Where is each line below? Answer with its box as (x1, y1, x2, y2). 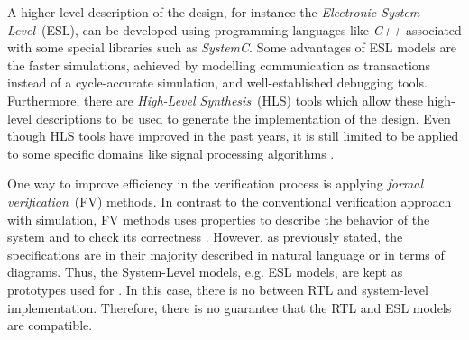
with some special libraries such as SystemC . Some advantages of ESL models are (7, 38, 457, 57)
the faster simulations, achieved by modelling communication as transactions (7, 55, 431, 74)
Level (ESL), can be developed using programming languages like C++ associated (7, 20, 462, 39)
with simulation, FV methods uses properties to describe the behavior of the (7, 209, 430, 228)
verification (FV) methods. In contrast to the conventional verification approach (7, 191, 452, 210)
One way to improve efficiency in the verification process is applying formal (7, 174, 424, 193)
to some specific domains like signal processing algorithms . (7, 143, 335, 162)
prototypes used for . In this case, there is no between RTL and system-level (7, 280, 428, 299)
